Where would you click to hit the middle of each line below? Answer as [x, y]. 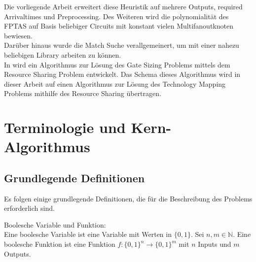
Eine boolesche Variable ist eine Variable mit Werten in [88, 234]
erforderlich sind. [29, 208]
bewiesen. [18, 35]
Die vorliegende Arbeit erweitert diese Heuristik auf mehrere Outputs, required [123, 6]
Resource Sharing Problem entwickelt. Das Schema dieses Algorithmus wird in [122, 74]
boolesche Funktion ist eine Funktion [60, 244]
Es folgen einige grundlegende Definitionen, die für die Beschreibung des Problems [128, 198]
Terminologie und [65, 127]
